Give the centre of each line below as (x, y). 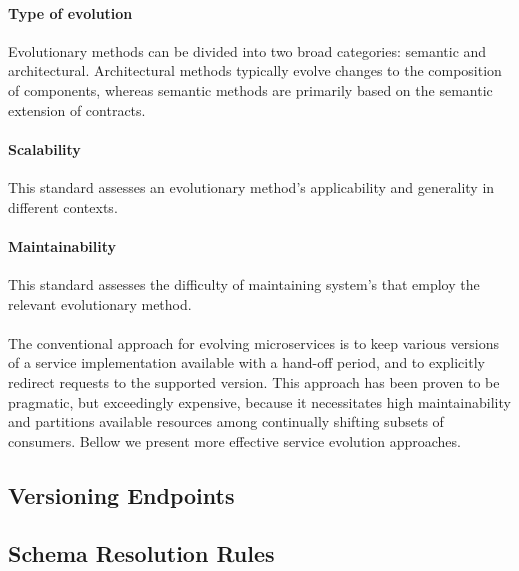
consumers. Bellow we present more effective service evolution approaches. (234, 440)
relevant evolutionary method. (100, 303)
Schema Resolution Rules (141, 553)
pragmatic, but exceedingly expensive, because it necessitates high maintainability (259, 401)
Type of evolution (70, 12)
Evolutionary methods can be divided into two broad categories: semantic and (247, 50)
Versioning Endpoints (121, 494)
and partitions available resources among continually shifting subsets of (226, 421)
